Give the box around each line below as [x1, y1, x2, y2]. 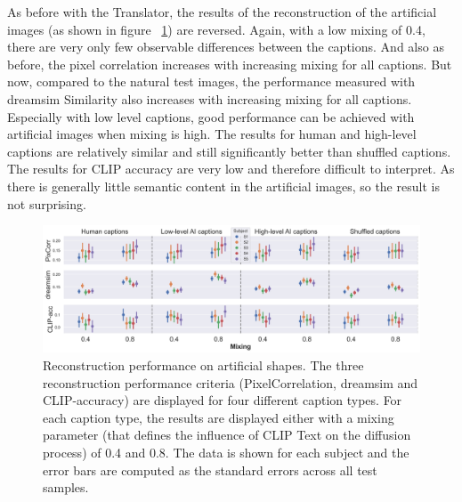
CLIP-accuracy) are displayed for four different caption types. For [43, 391, 402, 409]
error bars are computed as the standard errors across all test [43, 460, 377, 479]
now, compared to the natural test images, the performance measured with [7, 72, 416, 91]
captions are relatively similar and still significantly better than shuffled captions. [7, 142, 451, 160]
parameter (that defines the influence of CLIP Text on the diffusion [43, 425, 411, 444]
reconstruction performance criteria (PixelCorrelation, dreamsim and [43, 373, 418, 392]
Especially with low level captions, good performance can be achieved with [7, 107, 415, 125]
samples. [43, 478, 89, 497]
